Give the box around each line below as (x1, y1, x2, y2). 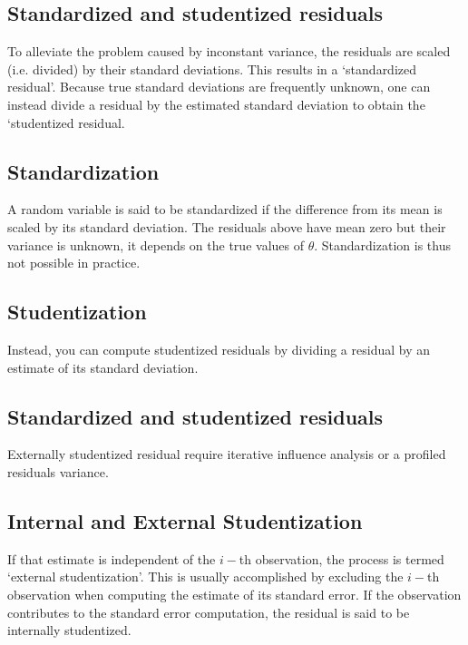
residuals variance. (7, 462, 109, 481)
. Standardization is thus (314, 235, 451, 254)
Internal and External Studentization (7, 506, 363, 534)
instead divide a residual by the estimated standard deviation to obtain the (7, 94, 425, 113)
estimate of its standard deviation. (7, 357, 199, 376)
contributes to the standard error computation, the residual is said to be (7, 602, 410, 621)
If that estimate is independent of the (7, 549, 216, 568)
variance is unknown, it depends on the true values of (7, 235, 304, 254)
